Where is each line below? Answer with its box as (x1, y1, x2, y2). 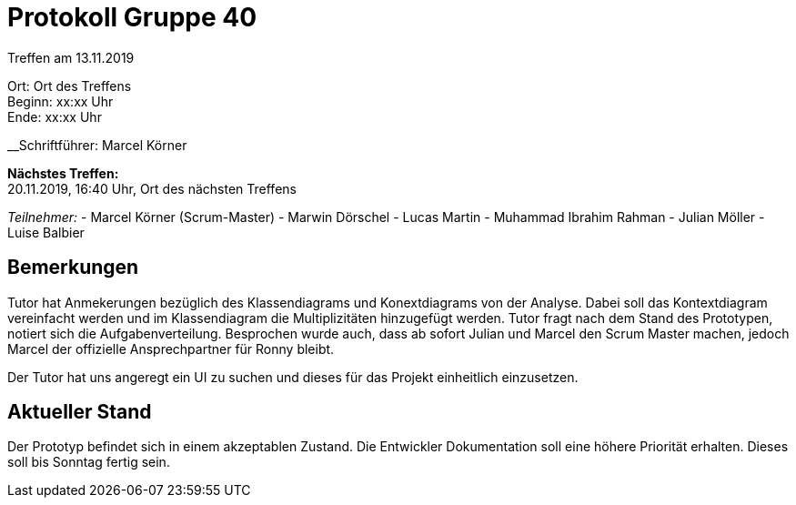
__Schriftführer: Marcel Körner (7, 136, 187, 153)
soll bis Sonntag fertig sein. (7, 454, 170, 470)
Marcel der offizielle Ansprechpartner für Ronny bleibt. (7, 340, 335, 357)
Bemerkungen (7, 256, 139, 279)
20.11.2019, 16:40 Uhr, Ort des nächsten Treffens (7, 180, 297, 197)
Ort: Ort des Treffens (7, 77, 132, 94)
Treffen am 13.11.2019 (7, 49, 135, 66)
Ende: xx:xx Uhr (7, 108, 102, 125)
